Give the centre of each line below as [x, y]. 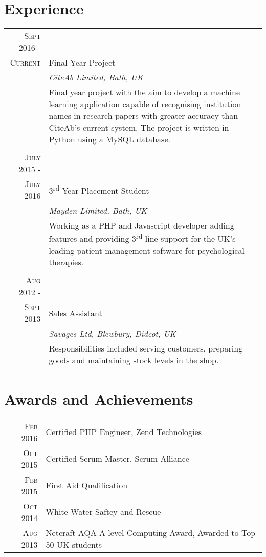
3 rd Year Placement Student [99, 190]
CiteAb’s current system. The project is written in [139, 128]
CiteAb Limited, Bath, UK [96, 77]
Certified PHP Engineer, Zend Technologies [124, 432]
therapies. [66, 262]
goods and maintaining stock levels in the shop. [134, 360]
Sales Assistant [75, 313]
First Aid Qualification [87, 485]
